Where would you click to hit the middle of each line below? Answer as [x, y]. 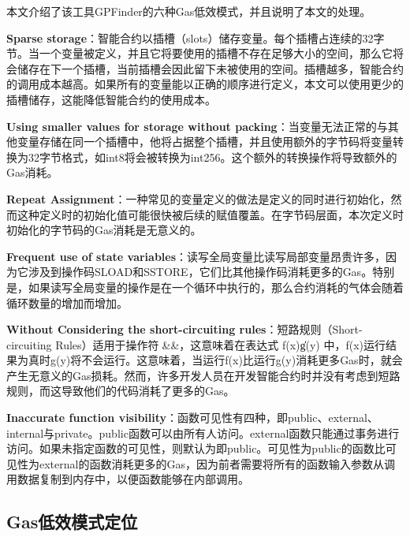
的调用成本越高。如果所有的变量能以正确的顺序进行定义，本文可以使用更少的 [205, 84]
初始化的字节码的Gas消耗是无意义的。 [104, 230]
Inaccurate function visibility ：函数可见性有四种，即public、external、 [192, 418]
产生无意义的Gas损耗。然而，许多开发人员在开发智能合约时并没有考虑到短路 [203, 375]
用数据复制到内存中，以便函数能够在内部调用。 [128, 479]
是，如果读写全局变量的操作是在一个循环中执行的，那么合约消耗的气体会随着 [205, 287]
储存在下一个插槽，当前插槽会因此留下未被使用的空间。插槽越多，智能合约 [210, 68]
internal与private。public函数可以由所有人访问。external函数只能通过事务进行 [203, 433]
